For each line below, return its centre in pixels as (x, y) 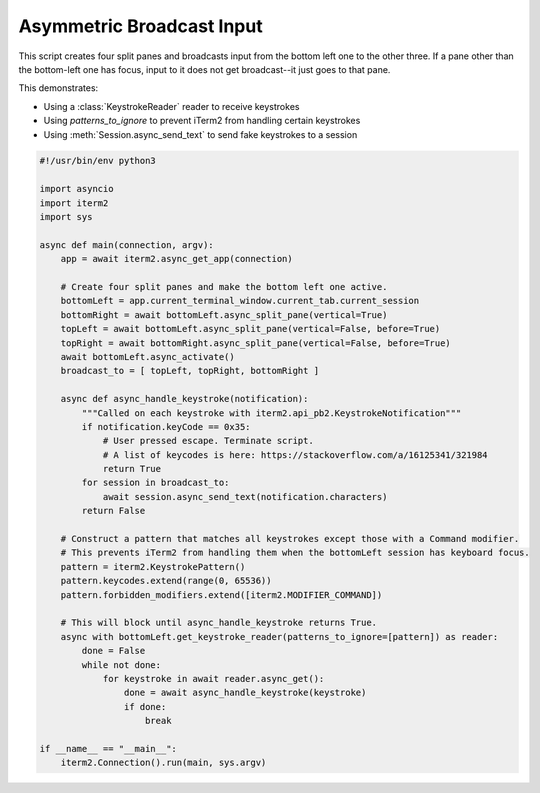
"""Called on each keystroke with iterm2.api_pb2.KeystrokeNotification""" (271, 413)
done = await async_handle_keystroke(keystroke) (245, 693)
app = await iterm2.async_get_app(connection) (177, 259)
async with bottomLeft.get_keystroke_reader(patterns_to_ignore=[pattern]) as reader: (279, 636)
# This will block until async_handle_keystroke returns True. (219, 623)
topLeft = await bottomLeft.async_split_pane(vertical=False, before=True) (250, 329)
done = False (113, 651)
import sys (66, 217)
